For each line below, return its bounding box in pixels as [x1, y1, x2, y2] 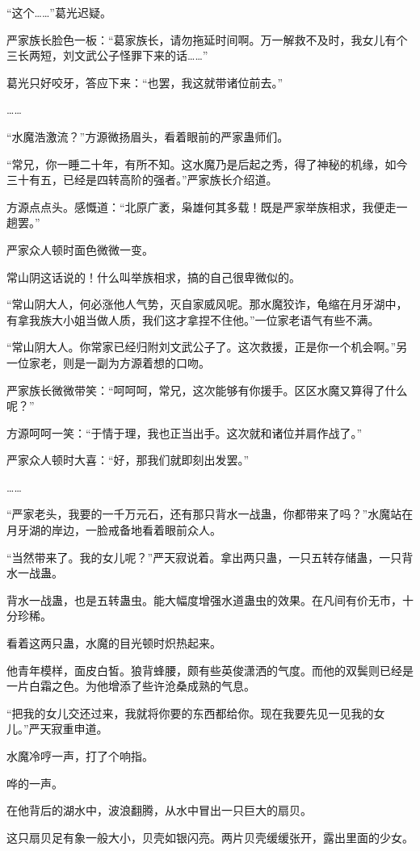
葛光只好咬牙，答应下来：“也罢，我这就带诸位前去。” [6, 73, 283, 90]
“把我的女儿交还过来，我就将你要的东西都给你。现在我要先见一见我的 [6, 704, 374, 721]
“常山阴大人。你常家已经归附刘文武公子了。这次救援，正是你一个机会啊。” [6, 338, 397, 355]
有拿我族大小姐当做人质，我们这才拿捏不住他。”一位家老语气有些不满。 [6, 311, 380, 328]
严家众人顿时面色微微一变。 [6, 241, 153, 258]
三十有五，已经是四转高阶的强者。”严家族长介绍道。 [6, 171, 278, 188]
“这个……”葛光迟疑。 [6, 4, 111, 20]
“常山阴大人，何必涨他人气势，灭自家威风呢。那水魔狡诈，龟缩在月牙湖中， [6, 296, 408, 312]
